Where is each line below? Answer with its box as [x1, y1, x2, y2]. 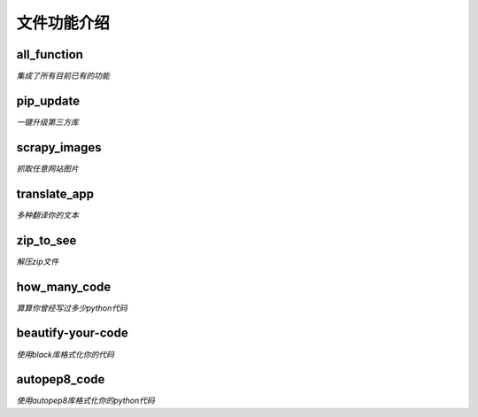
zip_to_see [16, 233, 77, 248]
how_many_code [16, 279, 112, 294]
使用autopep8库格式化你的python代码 [16, 395, 155, 406]
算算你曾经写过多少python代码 [16, 302, 127, 313]
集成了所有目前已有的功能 [16, 71, 110, 81]
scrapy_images [16, 140, 102, 155]
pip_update [16, 93, 80, 108]
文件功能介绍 [16, 13, 111, 33]
